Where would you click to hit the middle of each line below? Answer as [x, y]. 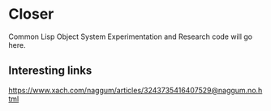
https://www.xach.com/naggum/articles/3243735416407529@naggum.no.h [135, 90]
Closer [31, 14]
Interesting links [50, 71]
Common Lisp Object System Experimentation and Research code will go [131, 36]
